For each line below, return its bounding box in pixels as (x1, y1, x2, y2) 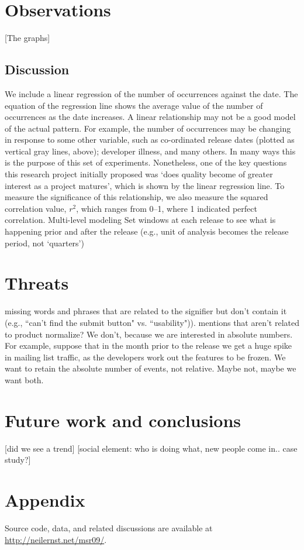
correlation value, (5, 202, 67, 214)
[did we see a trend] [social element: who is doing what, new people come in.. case (5, 442, 298, 454)
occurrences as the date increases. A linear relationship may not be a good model (5, 111, 296, 123)
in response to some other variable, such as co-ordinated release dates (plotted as (5, 133, 295, 146)
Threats (5, 271, 69, 295)
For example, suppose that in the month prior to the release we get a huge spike (5, 339, 292, 352)
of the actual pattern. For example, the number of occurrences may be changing (5, 122, 291, 134)
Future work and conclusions (5, 408, 241, 432)
